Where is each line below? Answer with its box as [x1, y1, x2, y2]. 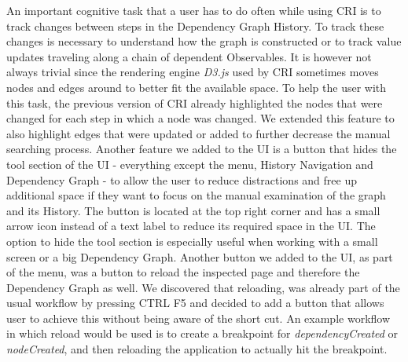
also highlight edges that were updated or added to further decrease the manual [6, 125, 391, 141]
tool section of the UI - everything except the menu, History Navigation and [6, 155, 373, 172]
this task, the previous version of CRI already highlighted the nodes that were [6, 94, 383, 111]
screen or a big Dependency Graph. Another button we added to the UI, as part [6, 248, 393, 265]
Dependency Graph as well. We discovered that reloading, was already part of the [6, 279, 400, 295]
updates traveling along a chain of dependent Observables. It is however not [6, 48, 372, 64]
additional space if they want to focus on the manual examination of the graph [6, 187, 386, 203]
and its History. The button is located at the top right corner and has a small [6, 202, 380, 218]
